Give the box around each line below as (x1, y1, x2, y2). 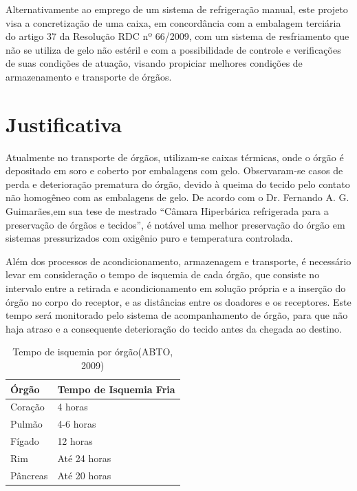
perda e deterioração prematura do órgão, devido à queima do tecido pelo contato (6, 176, 350, 191)
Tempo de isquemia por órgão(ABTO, (12, 344, 173, 359)
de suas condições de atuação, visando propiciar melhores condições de (6, 56, 303, 70)
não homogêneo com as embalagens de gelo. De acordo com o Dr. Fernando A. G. (6, 190, 349, 205)
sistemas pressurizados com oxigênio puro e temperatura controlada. (6, 231, 293, 245)
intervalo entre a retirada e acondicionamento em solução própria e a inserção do (6, 281, 346, 295)
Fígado (10, 434, 39, 448)
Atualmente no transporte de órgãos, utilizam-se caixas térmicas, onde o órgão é (6, 149, 344, 164)
